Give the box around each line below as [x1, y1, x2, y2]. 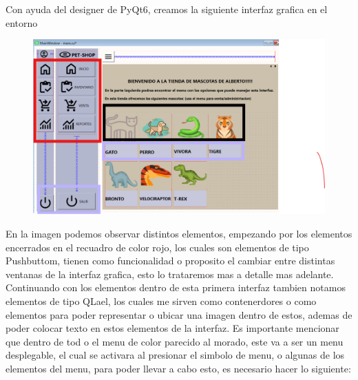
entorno [6, 15, 38, 30]
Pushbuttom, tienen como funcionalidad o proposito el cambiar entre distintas [6, 253, 335, 268]
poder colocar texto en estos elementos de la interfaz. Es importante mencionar [6, 321, 339, 335]
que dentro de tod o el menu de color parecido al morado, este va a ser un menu [6, 334, 344, 348]
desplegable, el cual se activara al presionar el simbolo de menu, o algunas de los [6, 348, 345, 362]
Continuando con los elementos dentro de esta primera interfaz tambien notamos [6, 280, 346, 295]
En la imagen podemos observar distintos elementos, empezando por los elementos [6, 226, 352, 241]
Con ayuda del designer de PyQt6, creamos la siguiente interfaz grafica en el [6, 2, 328, 16]
